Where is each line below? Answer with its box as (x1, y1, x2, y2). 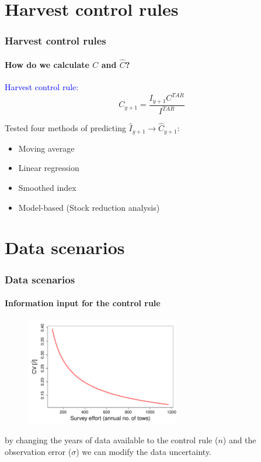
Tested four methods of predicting (5, 122, 126, 134)
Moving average (18, 142, 75, 154)
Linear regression (18, 162, 79, 174)
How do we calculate (5, 59, 89, 71)
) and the (222, 434, 256, 446)
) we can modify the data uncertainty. (76, 446, 212, 458)
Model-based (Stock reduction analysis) (18, 201, 160, 213)
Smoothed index (18, 182, 76, 194)
